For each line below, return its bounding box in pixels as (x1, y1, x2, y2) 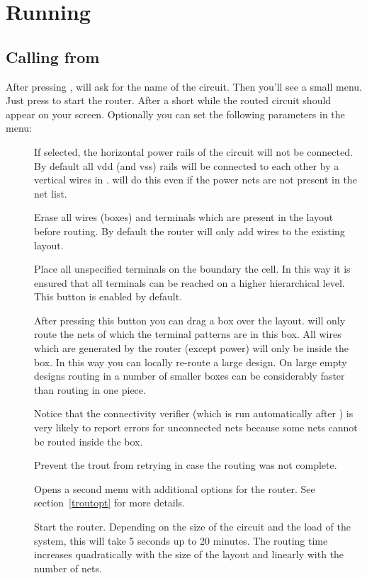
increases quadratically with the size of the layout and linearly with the (34, 547, 344, 562)
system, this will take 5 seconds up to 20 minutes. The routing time (34, 533, 328, 548)
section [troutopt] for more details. (34, 495, 186, 510)
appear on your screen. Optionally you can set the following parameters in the (6, 106, 345, 121)
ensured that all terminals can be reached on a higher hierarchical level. (34, 275, 345, 290)
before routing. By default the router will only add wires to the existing (34, 223, 345, 238)
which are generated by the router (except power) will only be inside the (34, 341, 349, 356)
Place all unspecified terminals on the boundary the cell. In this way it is (34, 261, 351, 276)
